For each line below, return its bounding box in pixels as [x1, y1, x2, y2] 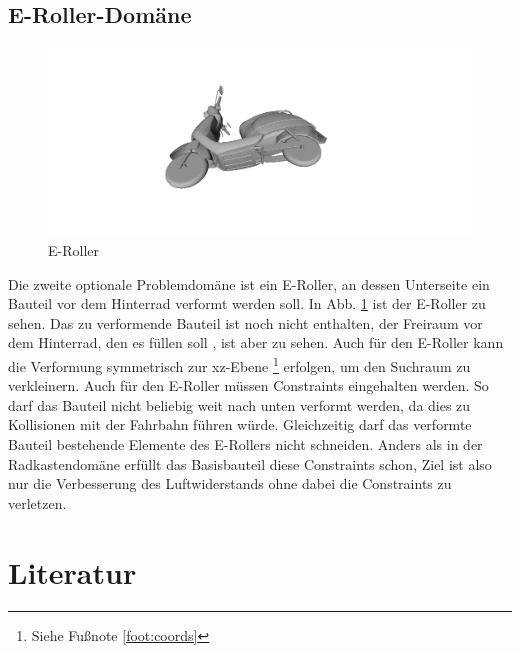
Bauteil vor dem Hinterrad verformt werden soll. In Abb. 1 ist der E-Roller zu [8, 293, 486, 314]
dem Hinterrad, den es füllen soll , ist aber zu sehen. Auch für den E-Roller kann [8, 332, 504, 353]
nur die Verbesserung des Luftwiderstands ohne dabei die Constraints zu [8, 473, 452, 494]
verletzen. [8, 492, 67, 513]
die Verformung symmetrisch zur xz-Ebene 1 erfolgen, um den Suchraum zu [8, 352, 471, 376]
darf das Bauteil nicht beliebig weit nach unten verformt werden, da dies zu [8, 394, 471, 415]
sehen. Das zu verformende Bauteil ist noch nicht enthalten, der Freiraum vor [8, 312, 483, 333]
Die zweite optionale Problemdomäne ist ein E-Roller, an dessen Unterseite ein [8, 273, 490, 294]
